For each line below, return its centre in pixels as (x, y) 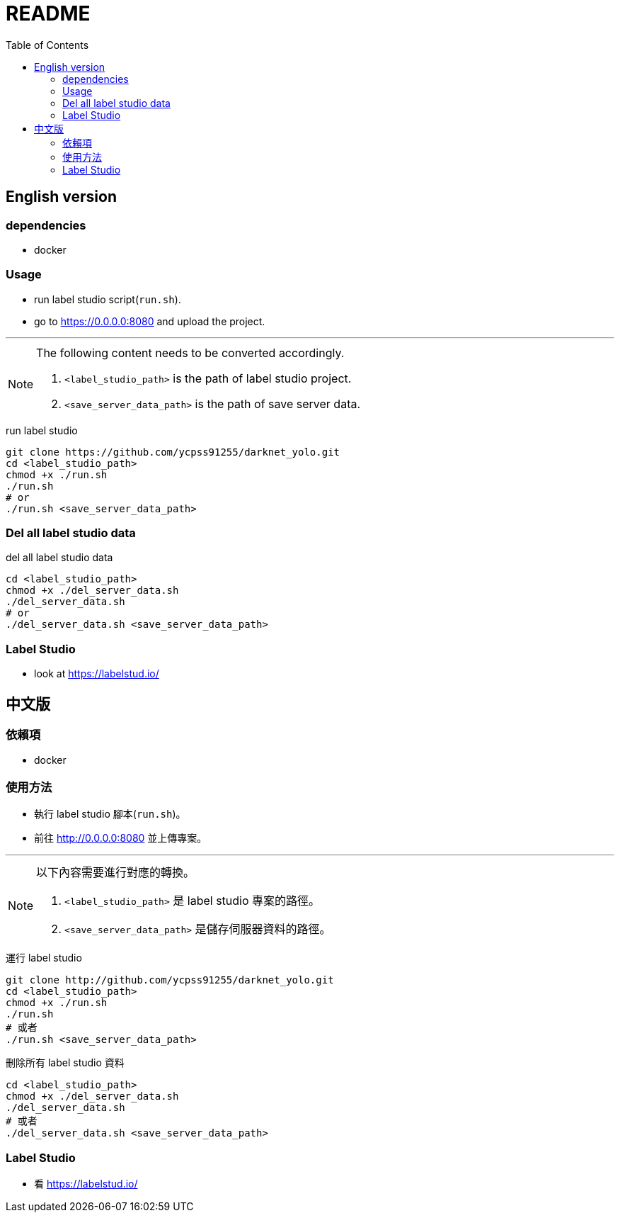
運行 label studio (44, 958)
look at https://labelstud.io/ (97, 674)
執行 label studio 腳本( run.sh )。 (110, 814)
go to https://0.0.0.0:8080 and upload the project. (150, 321)
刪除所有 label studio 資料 (65, 1063)
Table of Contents (47, 45)
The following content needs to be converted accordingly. (190, 353)
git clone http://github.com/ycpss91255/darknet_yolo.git (170, 980)
